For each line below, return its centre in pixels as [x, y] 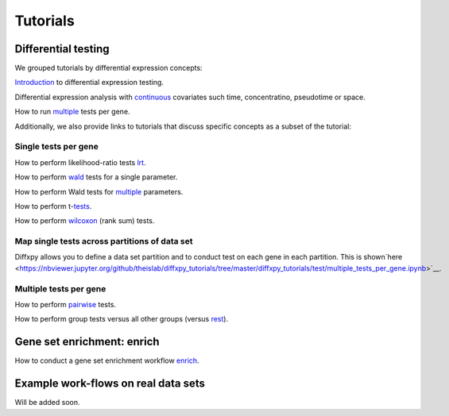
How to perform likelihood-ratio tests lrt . [80, 162]
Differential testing [62, 49]
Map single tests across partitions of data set [104, 241]
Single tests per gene [56, 147]
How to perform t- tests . [53, 206]
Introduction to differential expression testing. [89, 83]
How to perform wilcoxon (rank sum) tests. [85, 221]
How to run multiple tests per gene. [72, 112]
